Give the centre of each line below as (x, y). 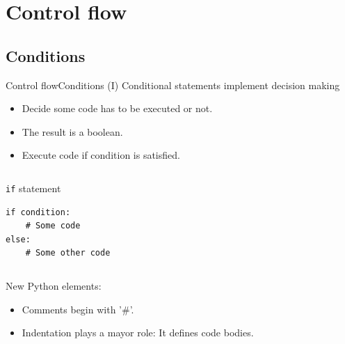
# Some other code (68, 253)
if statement (33, 188)
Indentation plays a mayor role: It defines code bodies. (138, 333)
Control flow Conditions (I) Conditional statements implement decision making (173, 85)
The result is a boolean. (72, 131)
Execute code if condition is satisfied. (101, 155)
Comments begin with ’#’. (78, 309)
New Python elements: (54, 285)
